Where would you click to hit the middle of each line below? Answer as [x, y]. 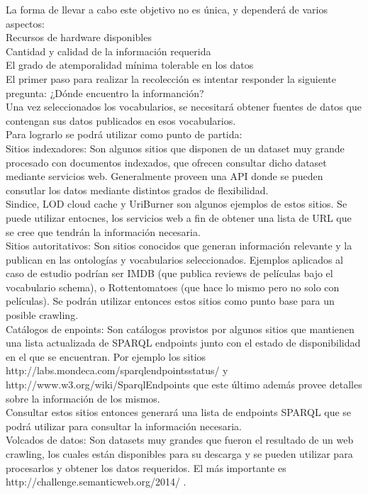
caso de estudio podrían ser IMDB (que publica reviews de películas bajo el [169, 273]
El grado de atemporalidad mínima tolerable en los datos [130, 65]
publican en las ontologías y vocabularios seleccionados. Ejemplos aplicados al [174, 259]
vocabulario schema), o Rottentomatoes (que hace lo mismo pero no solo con [173, 287]
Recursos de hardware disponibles [79, 37]
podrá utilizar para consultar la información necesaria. [124, 426]
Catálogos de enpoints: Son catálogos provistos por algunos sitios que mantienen [180, 329]
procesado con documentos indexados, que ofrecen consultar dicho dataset [166, 162]
